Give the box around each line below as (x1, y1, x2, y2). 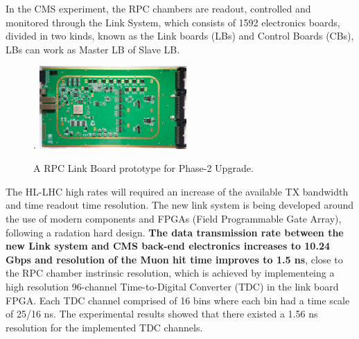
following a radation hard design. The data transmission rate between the (6, 225, 344, 239)
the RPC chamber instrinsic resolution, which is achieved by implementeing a (6, 266, 335, 280)
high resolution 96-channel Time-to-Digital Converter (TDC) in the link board (6, 279, 339, 293)
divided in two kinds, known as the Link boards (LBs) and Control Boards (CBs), (6, 28, 354, 43)
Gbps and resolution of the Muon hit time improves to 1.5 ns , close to (6, 252, 343, 266)
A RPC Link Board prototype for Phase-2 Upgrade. (33, 161, 254, 175)
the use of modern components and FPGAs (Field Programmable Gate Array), (6, 211, 342, 225)
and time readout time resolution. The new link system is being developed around (6, 198, 354, 212)
